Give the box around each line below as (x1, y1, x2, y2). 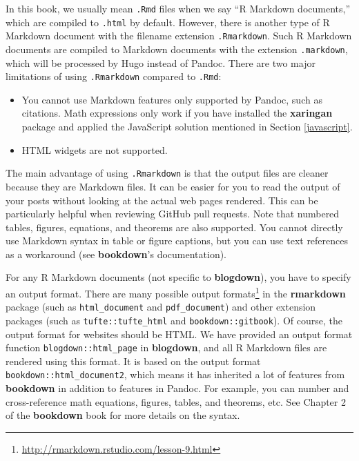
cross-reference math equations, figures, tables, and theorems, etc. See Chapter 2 (6, 394, 346, 409)
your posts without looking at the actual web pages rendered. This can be (6, 193, 318, 207)
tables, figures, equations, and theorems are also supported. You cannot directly (6, 219, 343, 234)
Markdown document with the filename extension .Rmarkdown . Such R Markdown (6, 28, 352, 43)
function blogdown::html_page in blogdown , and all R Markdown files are (6, 340, 327, 355)
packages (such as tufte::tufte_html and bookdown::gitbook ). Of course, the (6, 313, 342, 327)
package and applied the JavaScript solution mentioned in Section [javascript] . (21, 119, 353, 134)
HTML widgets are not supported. (21, 142, 168, 157)
